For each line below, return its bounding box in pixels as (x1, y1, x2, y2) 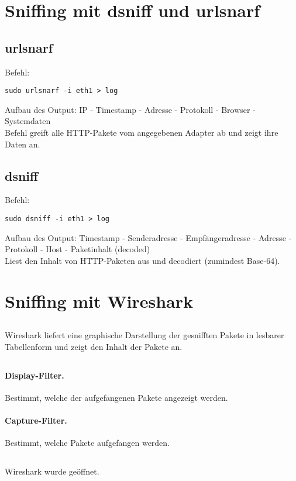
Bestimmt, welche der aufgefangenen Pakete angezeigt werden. (5, 391, 228, 403)
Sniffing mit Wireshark (5, 288, 194, 312)
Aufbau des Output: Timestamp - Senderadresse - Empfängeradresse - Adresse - (5, 231, 292, 243)
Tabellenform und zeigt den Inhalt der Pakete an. (5, 340, 183, 352)
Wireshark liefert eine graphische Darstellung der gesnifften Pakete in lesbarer (5, 329, 284, 341)
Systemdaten (5, 115, 51, 127)
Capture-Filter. (5, 414, 67, 427)
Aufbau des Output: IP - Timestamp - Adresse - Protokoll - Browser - (5, 103, 256, 115)
